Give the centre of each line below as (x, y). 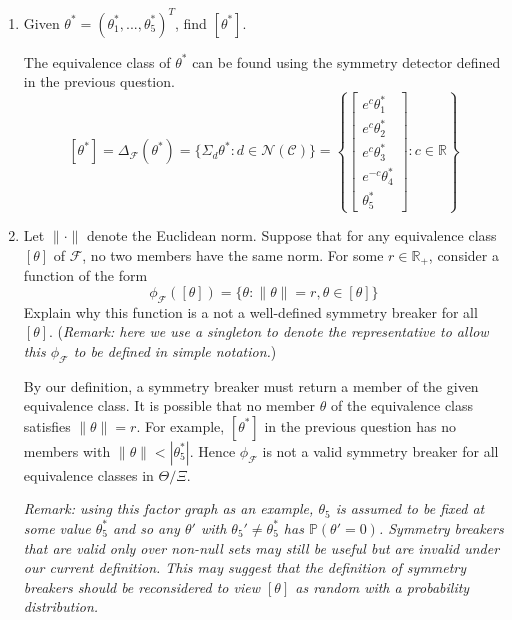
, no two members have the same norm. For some (233, 254)
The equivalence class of (97, 61)
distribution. (61, 606)
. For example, (180, 425)
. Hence (212, 450)
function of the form (85, 275)
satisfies (47, 425)
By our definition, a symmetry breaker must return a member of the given (251, 385)
